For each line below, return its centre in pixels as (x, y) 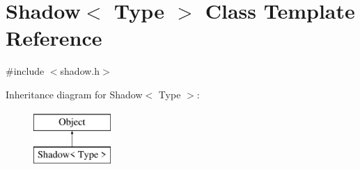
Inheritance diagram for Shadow (74, 94)
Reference (54, 38)
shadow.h (80, 71)
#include (25, 71)
